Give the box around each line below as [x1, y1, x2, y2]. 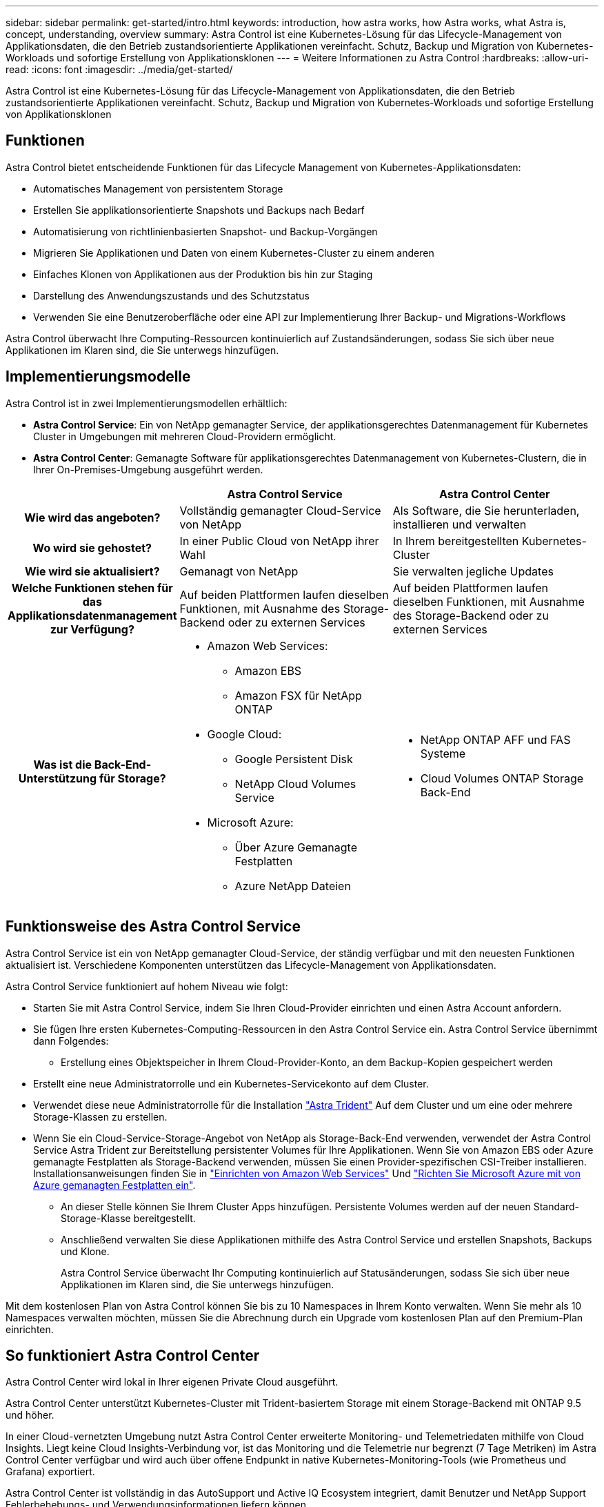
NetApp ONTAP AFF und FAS [420, 732, 571, 747]
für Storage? [99, 771, 166, 785]
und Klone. [61, 1245, 110, 1257]
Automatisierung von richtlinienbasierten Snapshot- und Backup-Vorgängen [33, 225, 378, 237]
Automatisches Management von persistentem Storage [33, 182, 283, 195]
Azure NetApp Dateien [234, 878, 351, 893]
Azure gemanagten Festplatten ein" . [33, 1179, 196, 1191]
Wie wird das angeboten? [24, 510, 161, 524]
